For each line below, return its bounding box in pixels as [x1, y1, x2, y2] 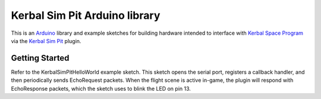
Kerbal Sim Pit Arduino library [11, 9, 160, 22]
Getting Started [11, 53, 70, 63]
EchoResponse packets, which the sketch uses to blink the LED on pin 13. [11, 85, 191, 92]
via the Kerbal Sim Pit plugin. [11, 37, 81, 44]
